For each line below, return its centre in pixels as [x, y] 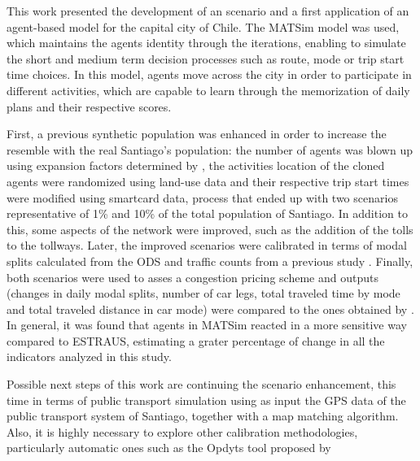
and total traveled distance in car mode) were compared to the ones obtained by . [210, 309]
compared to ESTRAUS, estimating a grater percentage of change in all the [196, 340]
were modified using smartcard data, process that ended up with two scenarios [202, 197]
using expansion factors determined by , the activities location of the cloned [196, 165]
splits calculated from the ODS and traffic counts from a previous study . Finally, [210, 261]
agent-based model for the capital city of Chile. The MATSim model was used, [203, 26]
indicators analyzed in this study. [89, 357]
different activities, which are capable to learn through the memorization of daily [208, 90]
